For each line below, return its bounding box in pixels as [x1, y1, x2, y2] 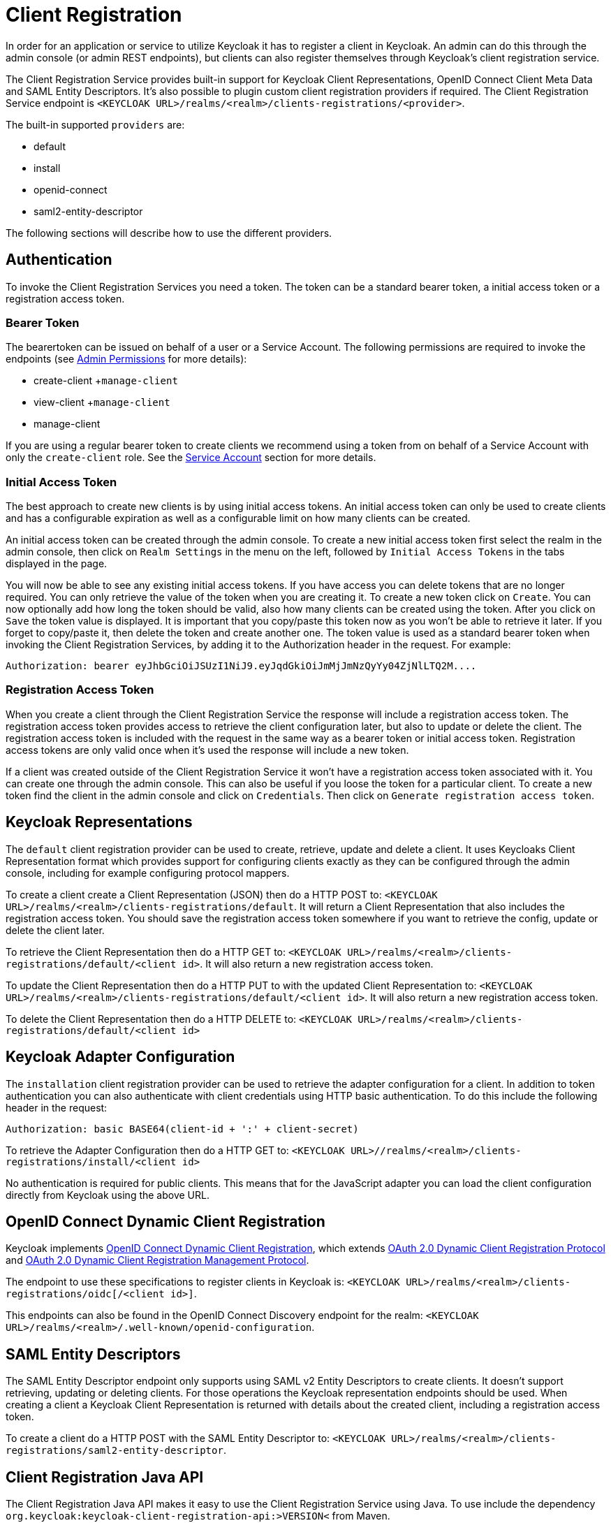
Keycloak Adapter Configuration [6, 1048, 235, 1066]
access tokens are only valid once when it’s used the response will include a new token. [6, 743, 409, 756]
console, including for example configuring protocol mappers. [6, 866, 290, 879]
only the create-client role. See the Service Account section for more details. [6, 451, 376, 464]
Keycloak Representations [6, 813, 193, 831]
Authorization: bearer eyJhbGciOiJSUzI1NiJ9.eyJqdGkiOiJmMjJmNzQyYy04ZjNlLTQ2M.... [6, 660, 477, 672]
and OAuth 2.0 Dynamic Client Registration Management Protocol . [6, 1254, 309, 1267]
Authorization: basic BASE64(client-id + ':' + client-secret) [6, 1123, 359, 1135]
